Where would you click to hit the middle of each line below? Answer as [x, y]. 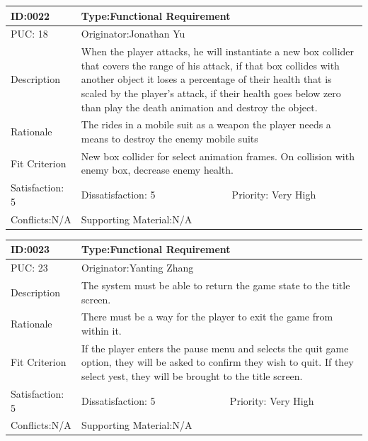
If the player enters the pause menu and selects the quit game [215, 348]
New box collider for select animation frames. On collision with [218, 156]
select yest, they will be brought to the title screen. [192, 376]
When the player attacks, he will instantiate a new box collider [218, 51]
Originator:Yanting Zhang [137, 268]
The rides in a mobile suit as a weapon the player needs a [206, 124]
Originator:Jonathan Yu [133, 34]
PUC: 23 [29, 268]
